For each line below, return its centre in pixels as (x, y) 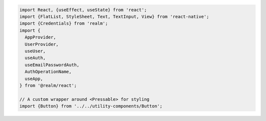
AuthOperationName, (48, 72)
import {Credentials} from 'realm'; (64, 24)
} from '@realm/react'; (48, 85)
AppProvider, (40, 37)
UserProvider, (42, 44)
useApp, (34, 78)
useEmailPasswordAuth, (52, 65)
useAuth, (35, 58)
